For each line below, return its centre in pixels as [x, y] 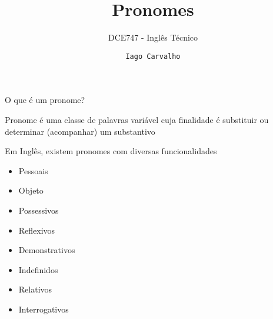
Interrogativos [44, 309]
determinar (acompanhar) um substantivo [80, 131]
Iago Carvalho [153, 56]
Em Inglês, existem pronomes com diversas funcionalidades [111, 151]
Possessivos [39, 210]
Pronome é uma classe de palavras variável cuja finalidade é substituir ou [137, 119]
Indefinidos [38, 269]
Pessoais [33, 170]
